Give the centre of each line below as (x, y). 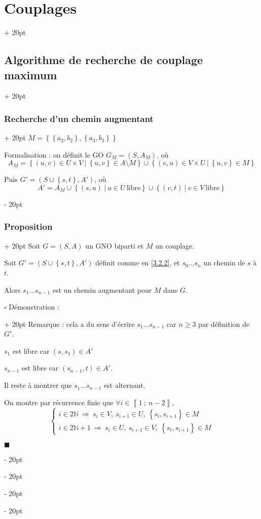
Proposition (28, 226)
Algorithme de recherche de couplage (104, 60)
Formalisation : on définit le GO (54, 154)
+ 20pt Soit (22, 245)
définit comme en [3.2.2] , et (138, 263)
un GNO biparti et (115, 245)
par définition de (224, 324)
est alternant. (125, 385)
